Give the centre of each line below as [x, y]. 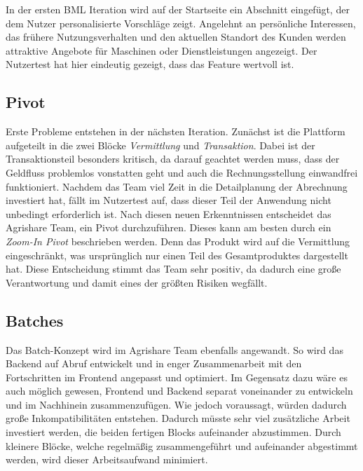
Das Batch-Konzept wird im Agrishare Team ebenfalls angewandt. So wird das [174, 349]
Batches [35, 320]
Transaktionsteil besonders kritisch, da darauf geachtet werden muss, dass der [173, 159]
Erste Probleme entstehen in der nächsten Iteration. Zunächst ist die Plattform [176, 131]
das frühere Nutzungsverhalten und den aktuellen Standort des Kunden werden [176, 37]
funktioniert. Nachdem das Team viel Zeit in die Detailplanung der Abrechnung [177, 186]
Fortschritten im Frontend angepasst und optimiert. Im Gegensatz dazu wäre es [177, 377]
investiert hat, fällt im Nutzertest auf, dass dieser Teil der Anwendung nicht [169, 200]
